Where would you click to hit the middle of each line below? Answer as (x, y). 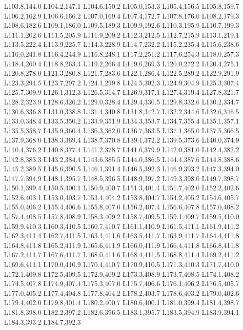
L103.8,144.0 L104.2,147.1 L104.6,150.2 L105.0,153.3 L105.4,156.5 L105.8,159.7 (121, 6)
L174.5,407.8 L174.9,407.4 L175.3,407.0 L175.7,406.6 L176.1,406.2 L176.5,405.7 (121, 283)
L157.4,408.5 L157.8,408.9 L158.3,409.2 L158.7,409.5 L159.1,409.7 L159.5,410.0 (121, 217)
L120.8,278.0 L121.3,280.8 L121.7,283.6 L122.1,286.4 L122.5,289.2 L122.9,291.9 (121, 73)
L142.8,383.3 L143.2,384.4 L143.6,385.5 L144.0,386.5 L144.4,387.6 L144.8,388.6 (121, 159)
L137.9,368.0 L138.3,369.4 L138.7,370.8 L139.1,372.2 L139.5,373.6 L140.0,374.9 (121, 140)
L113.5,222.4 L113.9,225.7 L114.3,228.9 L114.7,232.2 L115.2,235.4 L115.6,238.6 (121, 44)
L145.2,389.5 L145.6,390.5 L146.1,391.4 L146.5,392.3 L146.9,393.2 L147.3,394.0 (121, 169)
